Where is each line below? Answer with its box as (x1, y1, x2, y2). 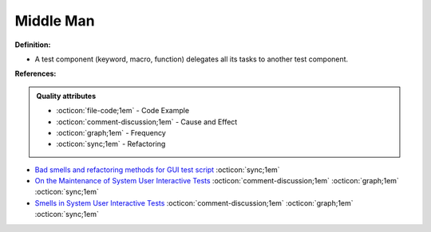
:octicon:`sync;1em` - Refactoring (56, 140, 166, 149)
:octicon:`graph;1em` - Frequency (56, 128, 167, 137)
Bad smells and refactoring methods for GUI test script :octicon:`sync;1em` (34, 164, 280, 175)
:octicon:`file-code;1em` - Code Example (56, 106, 190, 116)
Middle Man (14, 12, 95, 29)
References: (14, 69, 57, 79)
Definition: (14, 40, 51, 49)
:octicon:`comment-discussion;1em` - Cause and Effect (56, 116, 238, 127)
